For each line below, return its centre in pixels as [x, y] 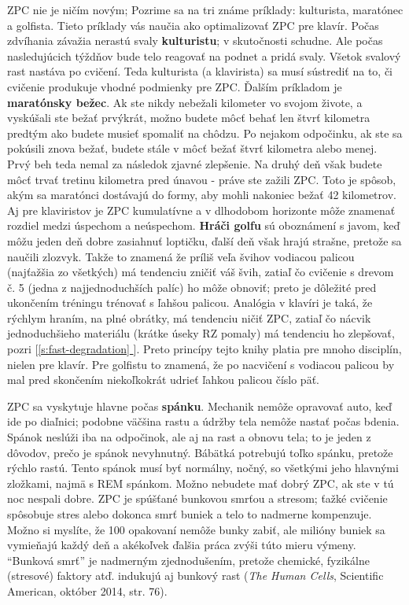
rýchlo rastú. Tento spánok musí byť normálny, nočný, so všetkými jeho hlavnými [203, 468]
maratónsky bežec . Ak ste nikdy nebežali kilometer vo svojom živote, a [185, 102]
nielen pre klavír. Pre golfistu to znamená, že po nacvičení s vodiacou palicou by [201, 364]
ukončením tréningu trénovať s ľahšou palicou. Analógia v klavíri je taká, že [190, 302]
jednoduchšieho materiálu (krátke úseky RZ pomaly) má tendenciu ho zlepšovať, [201, 333]
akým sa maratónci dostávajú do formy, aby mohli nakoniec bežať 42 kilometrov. [202, 195]
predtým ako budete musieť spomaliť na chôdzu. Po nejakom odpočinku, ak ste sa [205, 133]
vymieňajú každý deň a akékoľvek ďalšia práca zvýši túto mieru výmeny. [182, 545]
